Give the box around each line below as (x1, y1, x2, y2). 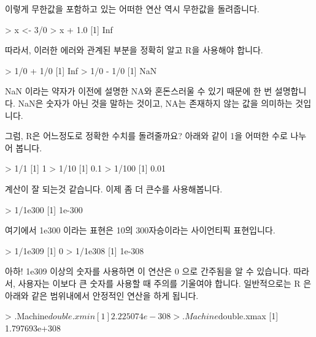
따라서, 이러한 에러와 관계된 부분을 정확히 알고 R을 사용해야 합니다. (5, 44, 263, 56)
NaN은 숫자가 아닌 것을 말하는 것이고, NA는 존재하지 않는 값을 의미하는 (18, 96, 293, 109)
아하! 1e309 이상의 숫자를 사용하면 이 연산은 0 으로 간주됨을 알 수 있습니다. (5, 265, 291, 278)
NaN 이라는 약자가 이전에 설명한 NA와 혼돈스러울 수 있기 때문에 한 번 (5, 85, 272, 97)
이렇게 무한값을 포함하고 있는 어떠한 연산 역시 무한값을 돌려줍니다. (5, 2, 260, 15)
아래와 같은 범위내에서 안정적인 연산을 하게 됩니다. (5, 289, 199, 301)
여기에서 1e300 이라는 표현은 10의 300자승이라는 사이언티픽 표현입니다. (5, 224, 276, 237)
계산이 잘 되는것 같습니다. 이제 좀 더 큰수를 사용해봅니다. (5, 182, 223, 195)
